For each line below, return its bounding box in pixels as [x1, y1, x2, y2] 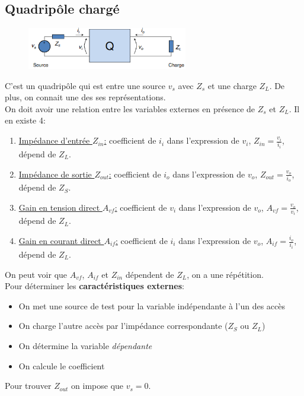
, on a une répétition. [187, 268, 264, 280]
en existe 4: [5, 114, 46, 126]
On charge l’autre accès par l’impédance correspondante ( [18, 319, 228, 332]
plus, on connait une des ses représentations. [5, 91, 166, 103]
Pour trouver [5, 379, 52, 392]
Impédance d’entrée [18, 134, 90, 147]
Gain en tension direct [18, 201, 100, 213]
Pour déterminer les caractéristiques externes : [5, 280, 184, 292]
